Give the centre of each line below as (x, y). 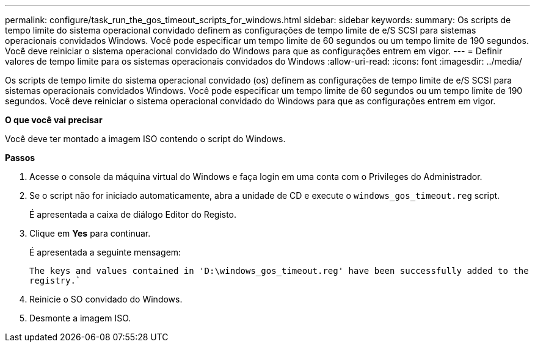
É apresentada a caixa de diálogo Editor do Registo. (133, 214)
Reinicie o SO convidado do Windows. (106, 299)
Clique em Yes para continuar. (90, 233)
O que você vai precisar (54, 120)
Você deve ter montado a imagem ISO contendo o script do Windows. (145, 139)
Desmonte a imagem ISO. (80, 318)
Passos (20, 158)
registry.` (55, 281)
